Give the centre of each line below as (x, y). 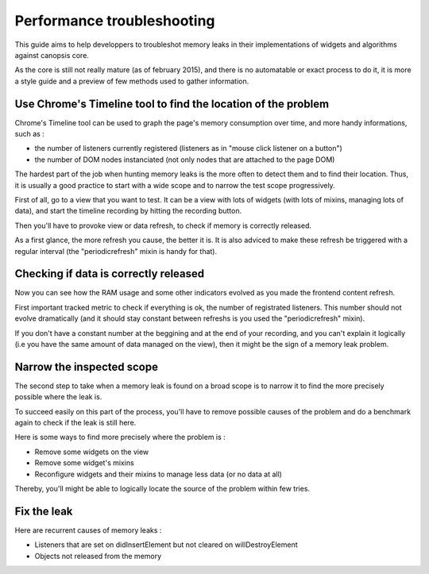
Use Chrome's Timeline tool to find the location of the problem (172, 104)
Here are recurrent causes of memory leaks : (88, 530)
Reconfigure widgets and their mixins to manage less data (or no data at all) (158, 474)
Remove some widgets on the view (92, 452)
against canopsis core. (52, 55)
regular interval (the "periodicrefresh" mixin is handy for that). (116, 251)
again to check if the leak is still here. (75, 423)
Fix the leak (44, 511)
